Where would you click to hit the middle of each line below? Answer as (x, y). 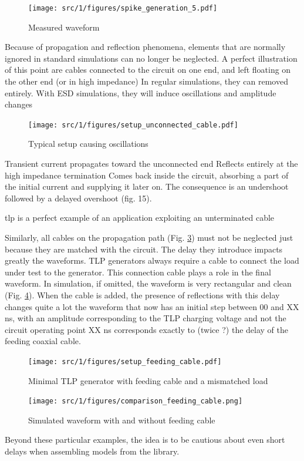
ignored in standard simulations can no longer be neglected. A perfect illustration (151, 58)
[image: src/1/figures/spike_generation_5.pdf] (123, 8)
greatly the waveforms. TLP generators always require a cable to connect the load (152, 260)
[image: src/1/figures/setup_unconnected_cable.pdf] (133, 125)
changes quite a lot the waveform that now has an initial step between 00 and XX (152, 306)
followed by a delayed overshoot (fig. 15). (78, 198)
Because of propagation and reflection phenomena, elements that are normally (145, 47)
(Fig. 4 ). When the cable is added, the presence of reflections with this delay (142, 295)
